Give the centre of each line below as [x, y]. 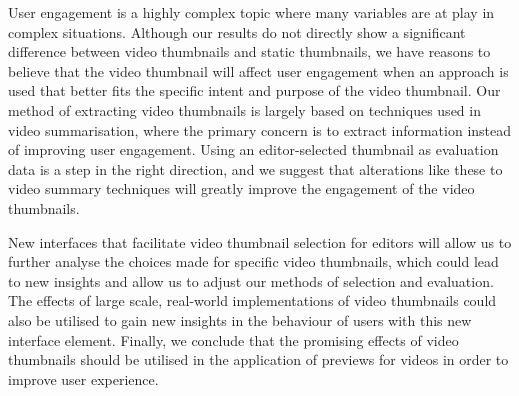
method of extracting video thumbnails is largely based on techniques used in [244, 109]
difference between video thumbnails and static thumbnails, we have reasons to [249, 51]
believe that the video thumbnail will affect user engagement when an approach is [258, 70]
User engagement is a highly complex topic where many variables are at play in [251, 12]
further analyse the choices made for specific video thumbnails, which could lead [253, 261]
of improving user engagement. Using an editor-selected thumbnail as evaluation [253, 149]
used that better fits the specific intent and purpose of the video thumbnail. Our [254, 90]
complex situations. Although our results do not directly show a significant [237, 31]
